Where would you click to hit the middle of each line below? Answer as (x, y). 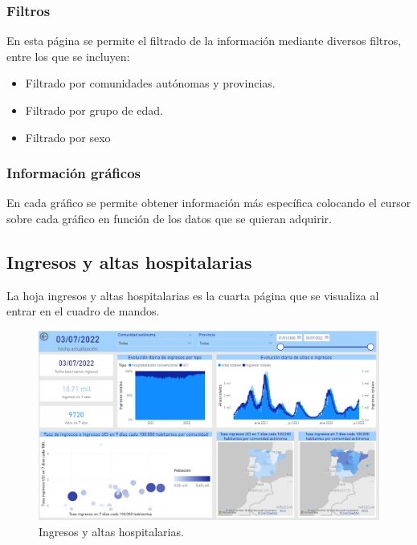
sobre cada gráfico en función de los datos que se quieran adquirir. (169, 218)
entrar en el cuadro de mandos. (83, 311)
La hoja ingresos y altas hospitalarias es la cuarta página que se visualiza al (193, 295)
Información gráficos (74, 173)
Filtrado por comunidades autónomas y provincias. (150, 83)
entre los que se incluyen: (68, 56)
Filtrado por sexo (68, 137)
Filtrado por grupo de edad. (94, 110)
